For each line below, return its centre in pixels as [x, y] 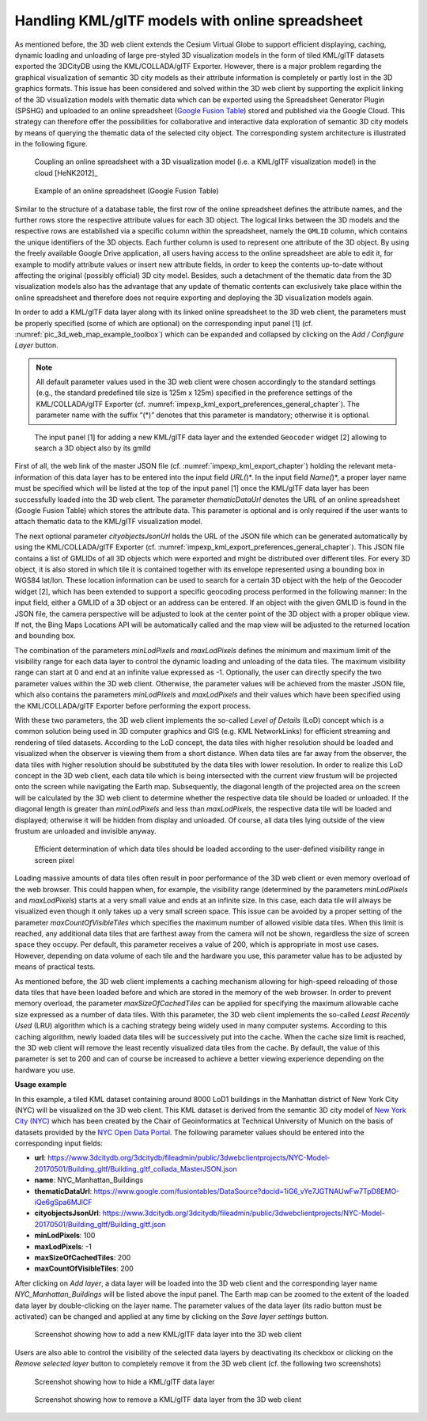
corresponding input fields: [59, 1143]
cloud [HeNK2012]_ [66, 173]
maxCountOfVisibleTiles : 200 [84, 1269]
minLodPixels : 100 [65, 1236]
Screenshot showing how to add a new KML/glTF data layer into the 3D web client [168, 1335]
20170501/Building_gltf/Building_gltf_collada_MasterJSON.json [136, 1168]
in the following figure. [51, 144]
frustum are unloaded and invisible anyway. [86, 830]
